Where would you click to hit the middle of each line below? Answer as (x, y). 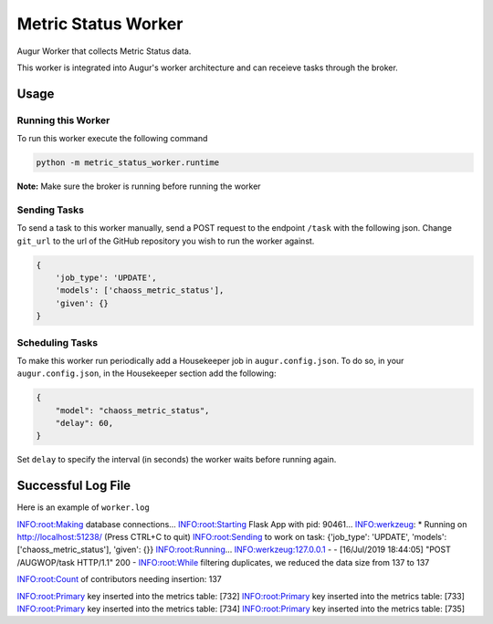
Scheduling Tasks (58, 342)
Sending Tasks (50, 210)
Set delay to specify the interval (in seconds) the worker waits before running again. (177, 460)
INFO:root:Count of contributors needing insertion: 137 (120, 579)
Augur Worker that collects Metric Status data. (104, 51)
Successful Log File (74, 486)
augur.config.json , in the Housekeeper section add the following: (147, 373)
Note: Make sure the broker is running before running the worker (139, 186)
